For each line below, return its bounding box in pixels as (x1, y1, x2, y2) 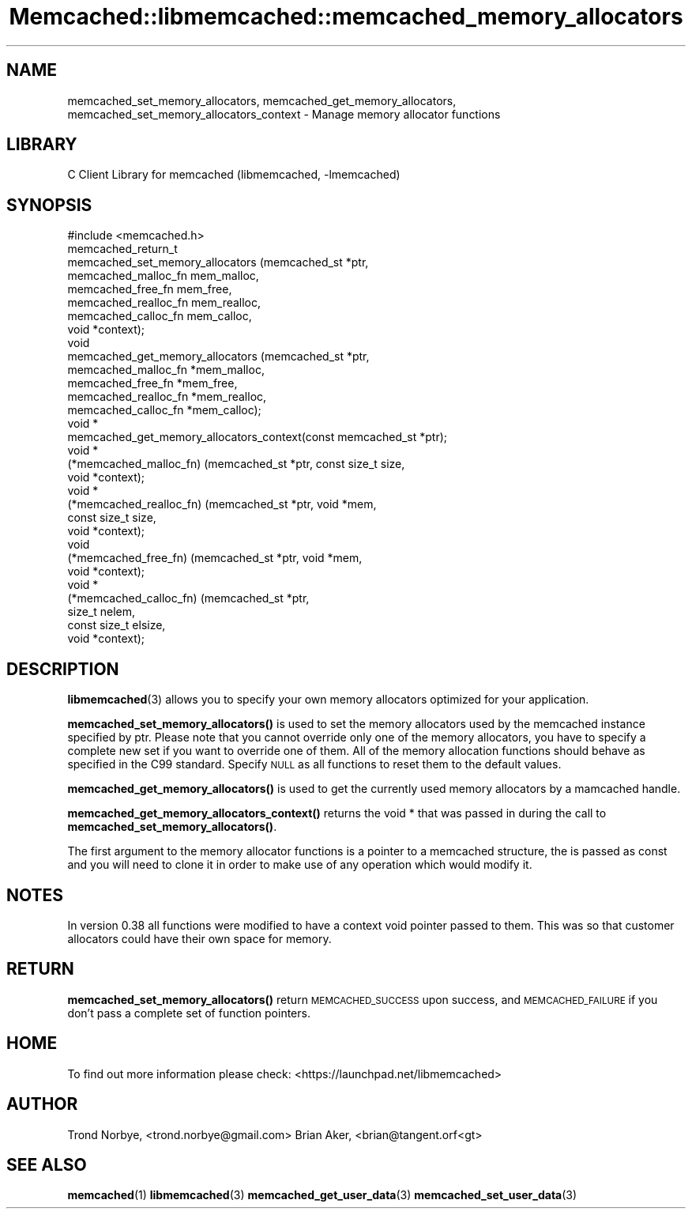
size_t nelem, (67, 605, 136, 619)
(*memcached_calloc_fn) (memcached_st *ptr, (67, 591, 310, 606)
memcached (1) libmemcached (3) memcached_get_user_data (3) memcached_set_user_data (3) (67, 1188, 577, 1202)
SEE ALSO (6, 1154, 87, 1175)
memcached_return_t (67, 242, 178, 256)
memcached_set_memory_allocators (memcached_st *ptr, (67, 255, 369, 270)
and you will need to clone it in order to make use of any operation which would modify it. (67, 858, 532, 872)
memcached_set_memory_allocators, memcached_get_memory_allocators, (67, 93, 457, 108)
